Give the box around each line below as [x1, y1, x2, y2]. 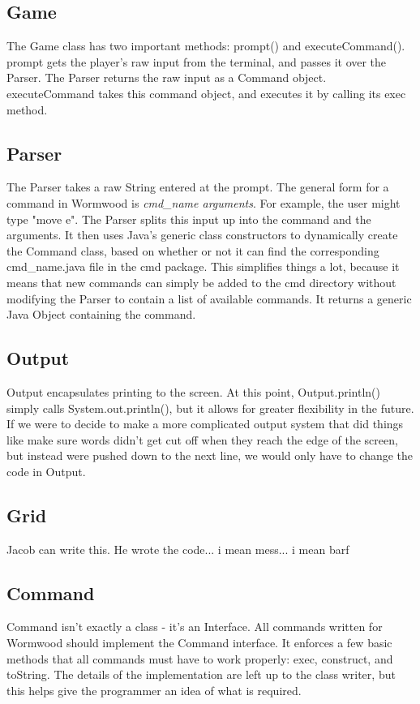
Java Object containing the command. [6, 306, 196, 323]
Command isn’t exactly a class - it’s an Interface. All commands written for [6, 618, 383, 635]
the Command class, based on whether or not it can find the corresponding [6, 242, 379, 259]
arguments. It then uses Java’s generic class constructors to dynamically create [6, 226, 398, 243]
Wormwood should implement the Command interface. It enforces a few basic [6, 634, 392, 651]
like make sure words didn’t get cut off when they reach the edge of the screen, [6, 431, 398, 448]
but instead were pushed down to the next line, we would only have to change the [6, 447, 414, 464]
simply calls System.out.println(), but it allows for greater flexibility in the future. [6, 399, 414, 416]
